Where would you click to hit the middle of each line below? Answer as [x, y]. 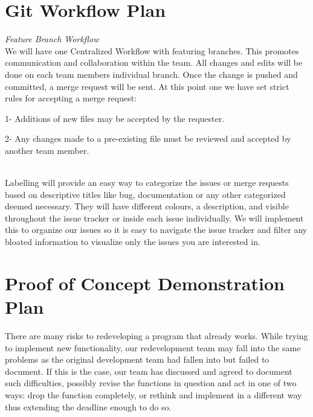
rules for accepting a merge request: [71, 98]
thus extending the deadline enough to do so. [88, 406]
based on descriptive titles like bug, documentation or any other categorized [145, 194]
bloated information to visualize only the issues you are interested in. [133, 242]
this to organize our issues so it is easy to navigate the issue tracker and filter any [156, 230]
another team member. [47, 150]
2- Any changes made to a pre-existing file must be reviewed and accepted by [148, 138]
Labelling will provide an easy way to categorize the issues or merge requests [147, 183]
